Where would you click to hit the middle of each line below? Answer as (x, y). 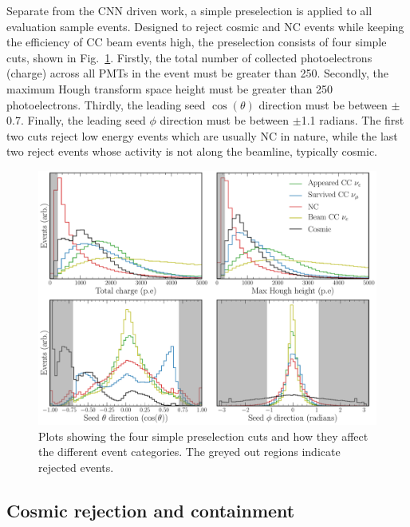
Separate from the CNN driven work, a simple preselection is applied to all (189, 10)
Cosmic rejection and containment (151, 510)
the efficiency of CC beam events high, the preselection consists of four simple (197, 42)
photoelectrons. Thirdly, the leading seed (106, 104)
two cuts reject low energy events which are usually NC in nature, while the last (202, 135)
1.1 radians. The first (353, 120)
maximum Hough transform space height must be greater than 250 (170, 88)
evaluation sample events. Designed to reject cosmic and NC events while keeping (205, 26)
